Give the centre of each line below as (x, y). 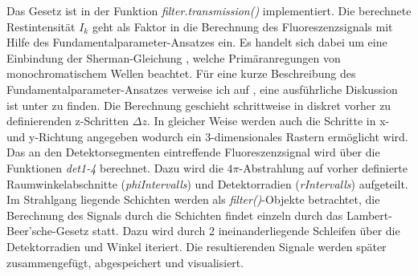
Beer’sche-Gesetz (48, 231)
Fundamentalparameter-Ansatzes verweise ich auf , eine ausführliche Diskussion (202, 89)
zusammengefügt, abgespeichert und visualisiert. (125, 262)
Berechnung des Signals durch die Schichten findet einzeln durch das (175, 215)
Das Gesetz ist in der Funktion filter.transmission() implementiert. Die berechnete (209, 10)
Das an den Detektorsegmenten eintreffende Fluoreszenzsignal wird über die (193, 152)
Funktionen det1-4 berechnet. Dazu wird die (115, 167)
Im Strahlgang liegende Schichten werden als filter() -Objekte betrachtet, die (193, 199)
